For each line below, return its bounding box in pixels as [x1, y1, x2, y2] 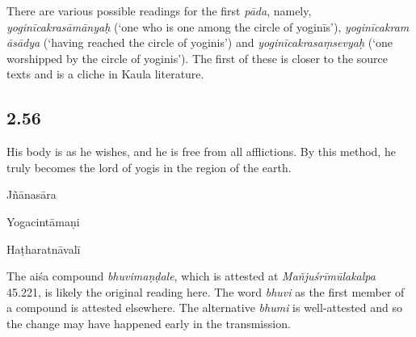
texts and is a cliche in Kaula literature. [6, 65, 204, 82]
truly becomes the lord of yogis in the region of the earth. [6, 158, 292, 175]
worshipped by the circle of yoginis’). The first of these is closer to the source [6, 49, 389, 66]
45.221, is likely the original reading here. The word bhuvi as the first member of [6, 283, 405, 300]
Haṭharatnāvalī [6, 240, 81, 257]
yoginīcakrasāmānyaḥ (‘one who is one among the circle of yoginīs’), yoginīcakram [6, 18, 410, 35]
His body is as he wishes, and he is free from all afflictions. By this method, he [6, 143, 396, 160]
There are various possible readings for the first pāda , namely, [6, 2, 312, 19]
